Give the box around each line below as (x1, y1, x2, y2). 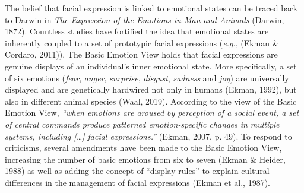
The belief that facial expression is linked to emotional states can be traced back (5, 2, 298, 14)
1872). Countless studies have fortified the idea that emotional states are (5, 25, 269, 37)
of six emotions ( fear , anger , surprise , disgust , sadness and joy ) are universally (5, 71, 289, 84)
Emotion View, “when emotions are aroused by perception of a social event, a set (5, 106, 299, 119)
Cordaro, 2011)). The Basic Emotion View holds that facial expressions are (5, 48, 278, 61)
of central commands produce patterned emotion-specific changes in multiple (5, 118, 280, 130)
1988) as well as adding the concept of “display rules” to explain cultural (5, 164, 270, 177)
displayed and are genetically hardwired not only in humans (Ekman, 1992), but (5, 83, 297, 96)
